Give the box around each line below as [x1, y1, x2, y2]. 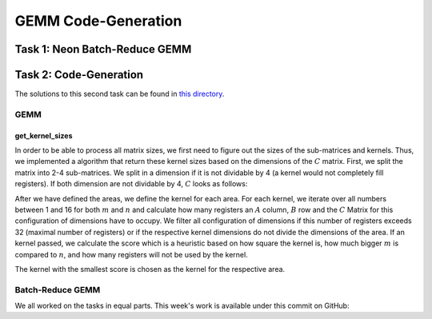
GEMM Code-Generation [14, 12, 182, 30]
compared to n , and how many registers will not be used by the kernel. [14, 249, 248, 259]
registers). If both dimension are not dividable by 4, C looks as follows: [14, 179, 248, 189]
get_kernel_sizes [14, 130, 73, 140]
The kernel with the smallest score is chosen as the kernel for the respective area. [14, 264, 286, 273]
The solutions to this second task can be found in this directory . [14, 89, 225, 99]
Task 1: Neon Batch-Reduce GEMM [14, 42, 192, 56]
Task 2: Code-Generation [14, 68, 144, 82]
